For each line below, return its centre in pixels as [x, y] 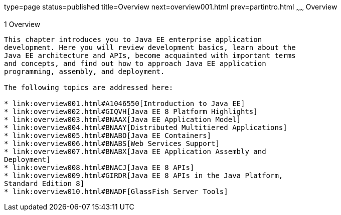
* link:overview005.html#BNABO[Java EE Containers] [108, 135]
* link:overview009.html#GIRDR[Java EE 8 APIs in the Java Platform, [144, 175]
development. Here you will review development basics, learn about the [150, 47]
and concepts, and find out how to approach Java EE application [135, 63]
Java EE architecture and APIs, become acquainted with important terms [150, 55]
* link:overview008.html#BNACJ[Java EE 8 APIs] [99, 167]
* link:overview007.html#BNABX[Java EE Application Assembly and [135, 151]
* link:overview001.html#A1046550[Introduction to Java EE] [125, 103]
